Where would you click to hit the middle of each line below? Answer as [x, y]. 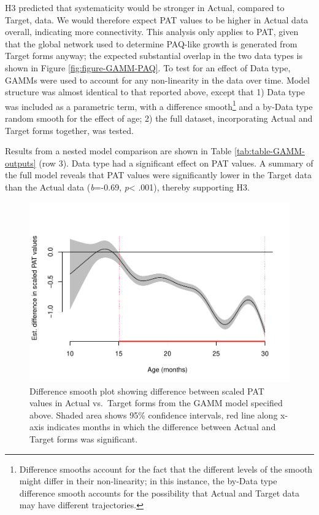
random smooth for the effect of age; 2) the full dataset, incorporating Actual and [159, 118]
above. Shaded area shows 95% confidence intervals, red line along [154, 415]
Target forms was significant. [84, 439]
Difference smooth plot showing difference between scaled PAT [147, 391]
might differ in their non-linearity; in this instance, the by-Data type [148, 481]
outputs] [21, 163]
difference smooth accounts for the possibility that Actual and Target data [159, 493]
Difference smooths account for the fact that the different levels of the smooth [166, 469]
